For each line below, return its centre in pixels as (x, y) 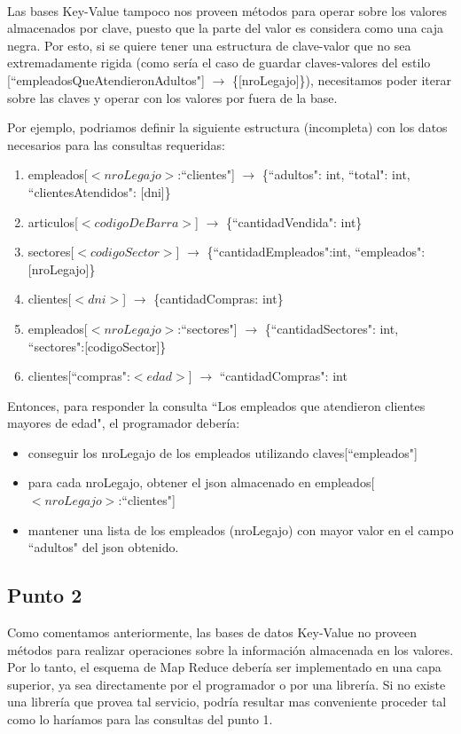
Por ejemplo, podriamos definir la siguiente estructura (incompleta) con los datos (227, 127)
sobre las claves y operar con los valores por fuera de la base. (172, 97)
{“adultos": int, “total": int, (336, 174)
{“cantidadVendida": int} (294, 221)
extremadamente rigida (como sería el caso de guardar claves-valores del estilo (219, 63)
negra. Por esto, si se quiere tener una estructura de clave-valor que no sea (209, 45)
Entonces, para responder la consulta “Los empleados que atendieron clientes (216, 405)
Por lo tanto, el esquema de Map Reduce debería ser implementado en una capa (224, 667)
